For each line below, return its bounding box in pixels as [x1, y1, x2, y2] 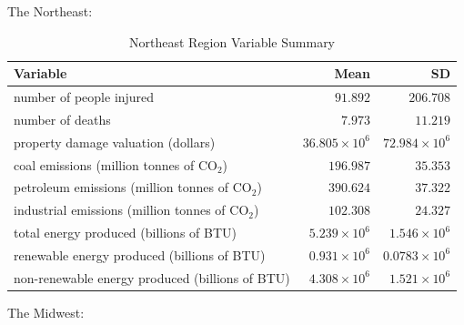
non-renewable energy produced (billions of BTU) [14, 268, 290, 287]
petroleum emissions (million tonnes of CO [14, 178, 252, 197]
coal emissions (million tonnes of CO [14, 155, 217, 174]
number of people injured [14, 87, 155, 107]
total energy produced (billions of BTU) [14, 223, 237, 242]
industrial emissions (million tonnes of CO [14, 200, 249, 219]
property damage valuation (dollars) [14, 132, 216, 151]
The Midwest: [7, 302, 85, 321]
